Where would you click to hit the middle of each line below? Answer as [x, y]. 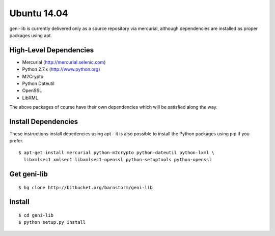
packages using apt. [31, 35]
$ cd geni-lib [36, 215]
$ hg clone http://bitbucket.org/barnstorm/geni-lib [86, 187]
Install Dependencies [44, 122]
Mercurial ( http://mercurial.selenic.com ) [64, 62]
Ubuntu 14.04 [39, 13]
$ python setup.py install [52, 222]
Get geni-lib [29, 174]
